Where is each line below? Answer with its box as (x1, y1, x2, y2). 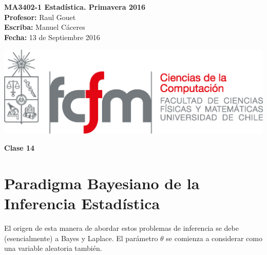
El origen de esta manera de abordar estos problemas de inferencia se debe (4, 223, 239, 233)
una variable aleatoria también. (4, 243, 102, 253)
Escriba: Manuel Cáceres (4, 22, 85, 32)
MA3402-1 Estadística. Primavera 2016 (4, 2, 146, 12)
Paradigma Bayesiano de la (4, 173, 200, 194)
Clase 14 (4, 142, 35, 153)
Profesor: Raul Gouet (4, 11, 76, 22)
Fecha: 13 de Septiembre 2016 (4, 31, 100, 42)
